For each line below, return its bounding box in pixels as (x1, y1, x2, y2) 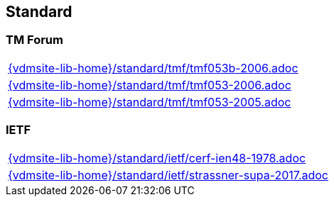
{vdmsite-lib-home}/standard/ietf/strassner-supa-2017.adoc (8, 167, 328, 182)
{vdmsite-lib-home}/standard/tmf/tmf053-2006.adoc (8, 77, 291, 92)
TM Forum (6, 33, 63, 47)
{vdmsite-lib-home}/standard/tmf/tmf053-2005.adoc (8, 94, 291, 109)
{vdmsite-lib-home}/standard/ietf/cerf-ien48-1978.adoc (8, 150, 306, 165)
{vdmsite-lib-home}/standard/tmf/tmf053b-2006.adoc (8, 60, 298, 75)
